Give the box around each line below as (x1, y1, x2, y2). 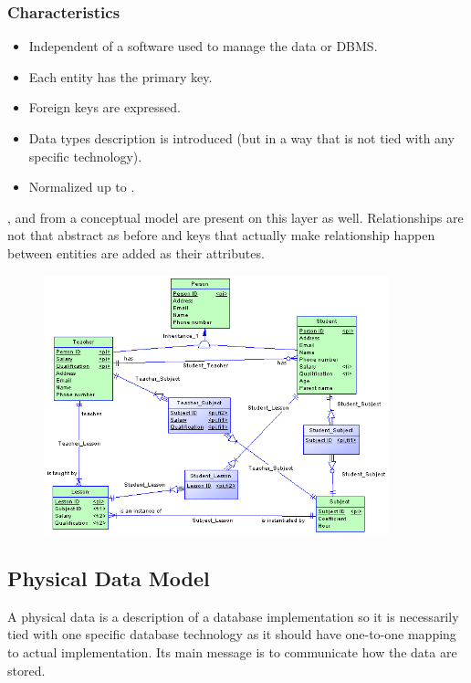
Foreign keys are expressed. (28, 98, 181, 117)
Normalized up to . (28, 177, 135, 196)
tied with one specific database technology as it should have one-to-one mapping (7, 625, 456, 644)
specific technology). (28, 146, 142, 165)
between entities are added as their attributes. (7, 243, 265, 262)
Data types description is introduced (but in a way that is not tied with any (28, 129, 455, 147)
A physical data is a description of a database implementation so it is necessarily (7, 606, 459, 625)
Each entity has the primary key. (28, 67, 213, 86)
